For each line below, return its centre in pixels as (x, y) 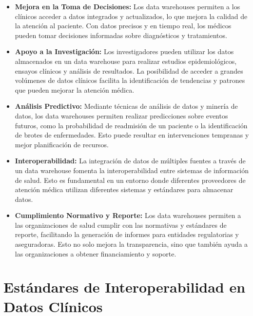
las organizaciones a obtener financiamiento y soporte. (96, 253)
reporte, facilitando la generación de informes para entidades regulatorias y (127, 234)
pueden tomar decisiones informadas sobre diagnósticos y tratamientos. (121, 35)
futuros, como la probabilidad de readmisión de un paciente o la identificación (131, 125)
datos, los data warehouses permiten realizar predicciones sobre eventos (121, 115)
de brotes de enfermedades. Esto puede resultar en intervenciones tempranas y (132, 135)
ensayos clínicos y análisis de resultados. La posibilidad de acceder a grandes (129, 70)
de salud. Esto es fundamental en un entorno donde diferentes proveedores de (130, 180)
